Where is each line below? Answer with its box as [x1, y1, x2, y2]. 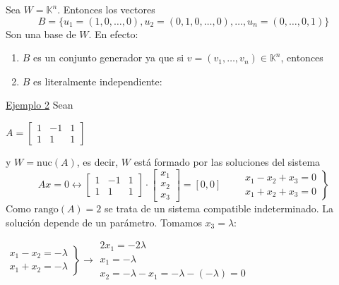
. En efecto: [88, 26, 138, 41]
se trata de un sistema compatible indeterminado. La [105, 201, 334, 216]
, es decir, [76, 154, 119, 169]
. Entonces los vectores [57, 2, 155, 16]
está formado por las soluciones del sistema [133, 154, 321, 169]
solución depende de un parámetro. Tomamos [6, 214, 202, 229]
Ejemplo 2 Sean [6, 97, 73, 112]
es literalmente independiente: [33, 73, 162, 88]
